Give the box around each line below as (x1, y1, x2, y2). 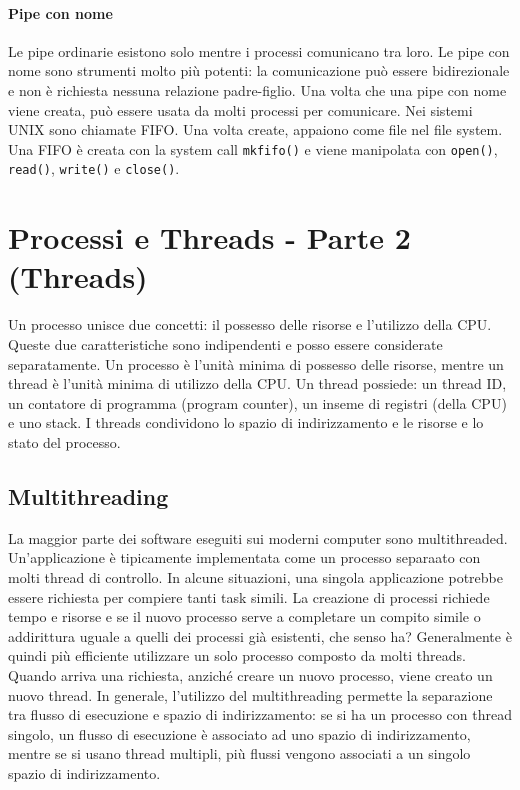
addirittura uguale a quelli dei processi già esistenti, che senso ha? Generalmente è (8, 625, 512, 646)
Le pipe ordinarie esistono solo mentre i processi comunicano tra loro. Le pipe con (8, 40, 510, 61)
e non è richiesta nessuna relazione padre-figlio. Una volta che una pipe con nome (8, 79, 507, 100)
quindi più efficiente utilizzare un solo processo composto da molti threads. (8, 645, 466, 666)
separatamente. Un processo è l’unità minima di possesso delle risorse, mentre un (8, 353, 504, 374)
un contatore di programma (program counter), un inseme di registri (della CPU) (8, 392, 507, 413)
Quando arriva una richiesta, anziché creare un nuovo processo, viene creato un (8, 664, 493, 685)
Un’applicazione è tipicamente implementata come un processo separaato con (8, 547, 481, 568)
